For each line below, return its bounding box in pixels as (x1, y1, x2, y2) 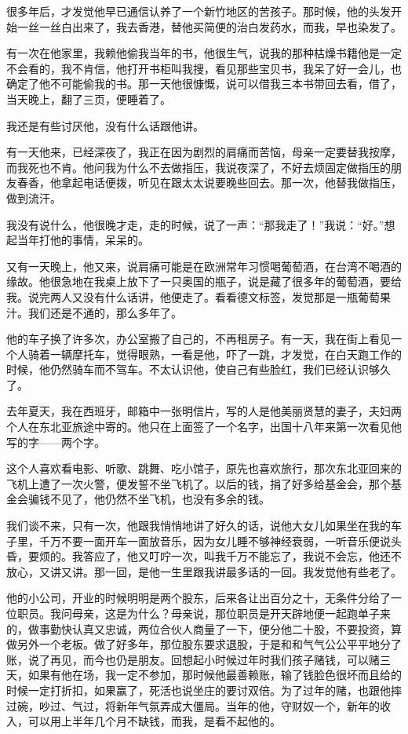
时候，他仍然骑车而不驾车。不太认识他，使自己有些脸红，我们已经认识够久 (6, 361, 391, 378)
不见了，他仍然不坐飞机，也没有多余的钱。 (49, 491, 270, 507)
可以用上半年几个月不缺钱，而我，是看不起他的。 (27, 713, 281, 729)
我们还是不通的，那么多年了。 (27, 304, 182, 320)
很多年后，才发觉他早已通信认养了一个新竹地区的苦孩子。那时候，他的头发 (6, 3, 391, 19)
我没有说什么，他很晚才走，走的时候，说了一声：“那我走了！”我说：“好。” (6, 216, 384, 232)
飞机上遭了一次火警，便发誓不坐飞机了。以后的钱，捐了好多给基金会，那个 (6, 475, 391, 491)
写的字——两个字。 (6, 433, 105, 450)
